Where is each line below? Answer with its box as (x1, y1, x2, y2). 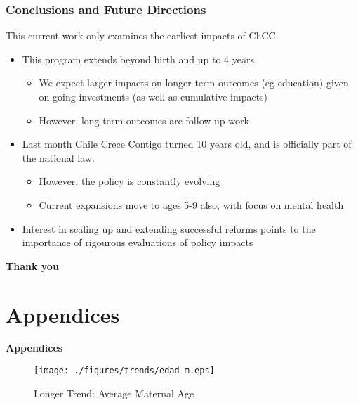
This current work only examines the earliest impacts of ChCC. (6, 28, 279, 43)
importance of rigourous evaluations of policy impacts (22, 235, 253, 250)
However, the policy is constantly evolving (39, 174, 220, 188)
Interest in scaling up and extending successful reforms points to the (22, 221, 316, 236)
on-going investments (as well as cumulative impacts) (39, 89, 268, 103)
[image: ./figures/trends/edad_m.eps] (34, 366, 215, 376)
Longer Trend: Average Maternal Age (34, 385, 194, 400)
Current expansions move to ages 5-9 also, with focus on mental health (39, 197, 344, 212)
